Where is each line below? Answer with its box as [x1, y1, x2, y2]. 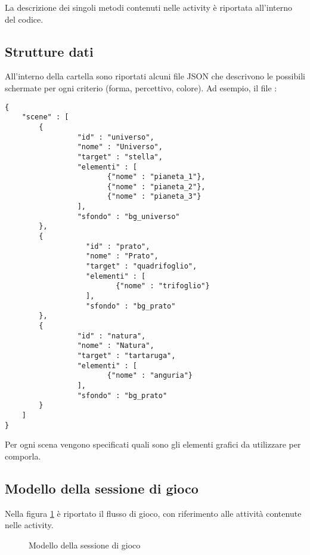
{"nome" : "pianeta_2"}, [107, 182, 206, 191]
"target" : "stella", [77, 152, 163, 161]
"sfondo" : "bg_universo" [77, 212, 180, 221]
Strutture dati [5, 42, 94, 60]
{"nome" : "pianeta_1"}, [107, 172, 206, 181]
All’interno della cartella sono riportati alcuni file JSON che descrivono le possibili [5, 70, 305, 82]
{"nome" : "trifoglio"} [116, 282, 210, 291]
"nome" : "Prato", [86, 252, 159, 261]
